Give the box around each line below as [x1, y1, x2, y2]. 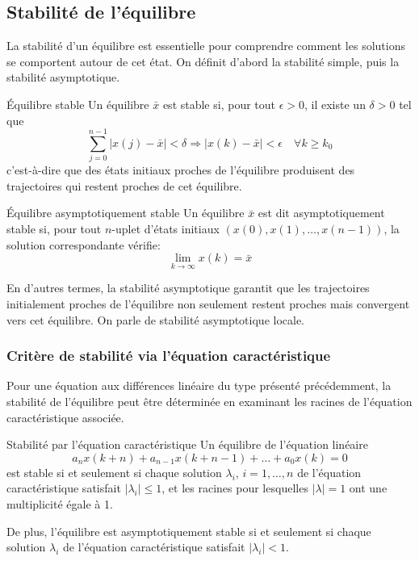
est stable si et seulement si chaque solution [6, 463, 222, 480]
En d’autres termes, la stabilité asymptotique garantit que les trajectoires [6, 279, 370, 296]
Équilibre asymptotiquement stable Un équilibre [6, 204, 245, 221]
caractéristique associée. [6, 408, 124, 425]
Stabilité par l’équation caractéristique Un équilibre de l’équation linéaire [6, 436, 368, 453]
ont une [349, 479, 388, 496]
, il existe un [304, 95, 366, 112]
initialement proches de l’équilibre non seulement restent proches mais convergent [6, 295, 410, 312]
